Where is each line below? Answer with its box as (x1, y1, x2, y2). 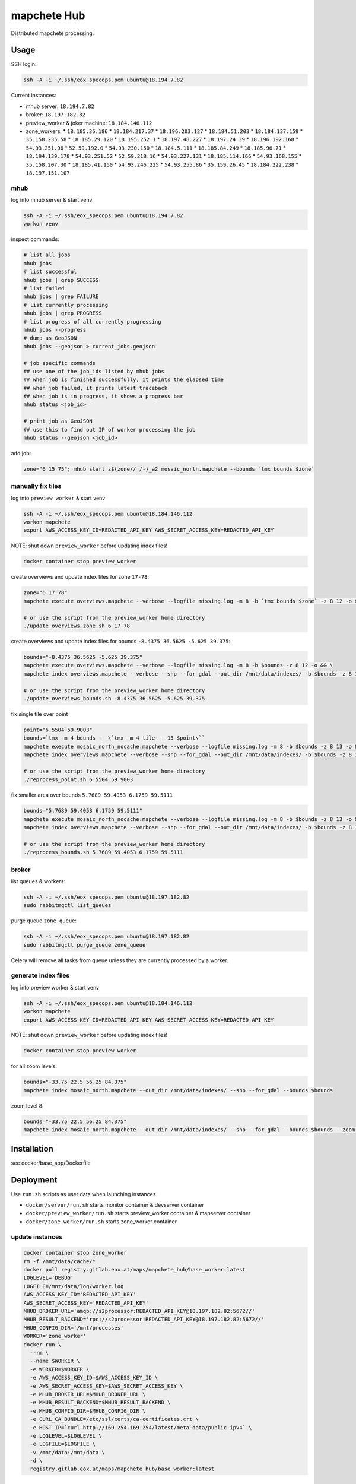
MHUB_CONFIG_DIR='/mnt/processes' (23, 1324, 124, 1331)
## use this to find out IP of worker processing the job (23, 426, 196, 433)
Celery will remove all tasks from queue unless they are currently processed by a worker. (11, 956, 228, 964)
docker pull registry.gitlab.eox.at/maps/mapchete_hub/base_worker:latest (23, 1266, 246, 1273)
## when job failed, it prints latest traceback (23, 385, 168, 391)
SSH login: (11, 61, 37, 68)
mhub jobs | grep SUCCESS (23, 277, 99, 283)
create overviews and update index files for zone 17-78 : (11, 573, 150, 581)
